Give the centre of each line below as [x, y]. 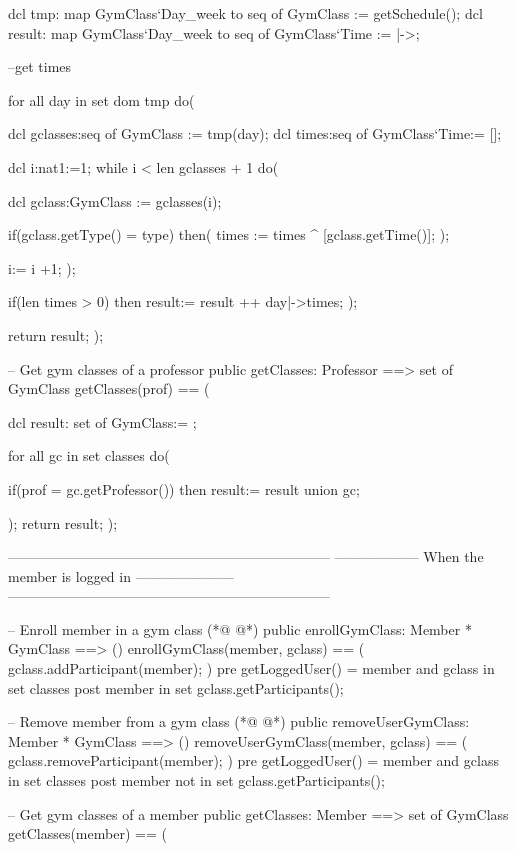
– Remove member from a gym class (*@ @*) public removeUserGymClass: [239, 721]
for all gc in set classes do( [89, 455]
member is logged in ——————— [121, 575]
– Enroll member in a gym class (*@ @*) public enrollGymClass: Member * [240, 628]
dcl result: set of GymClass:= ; [102, 421]
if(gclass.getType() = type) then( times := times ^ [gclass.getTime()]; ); [229, 234]
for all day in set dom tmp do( [101, 99]
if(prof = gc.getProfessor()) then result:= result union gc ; [184, 488]
